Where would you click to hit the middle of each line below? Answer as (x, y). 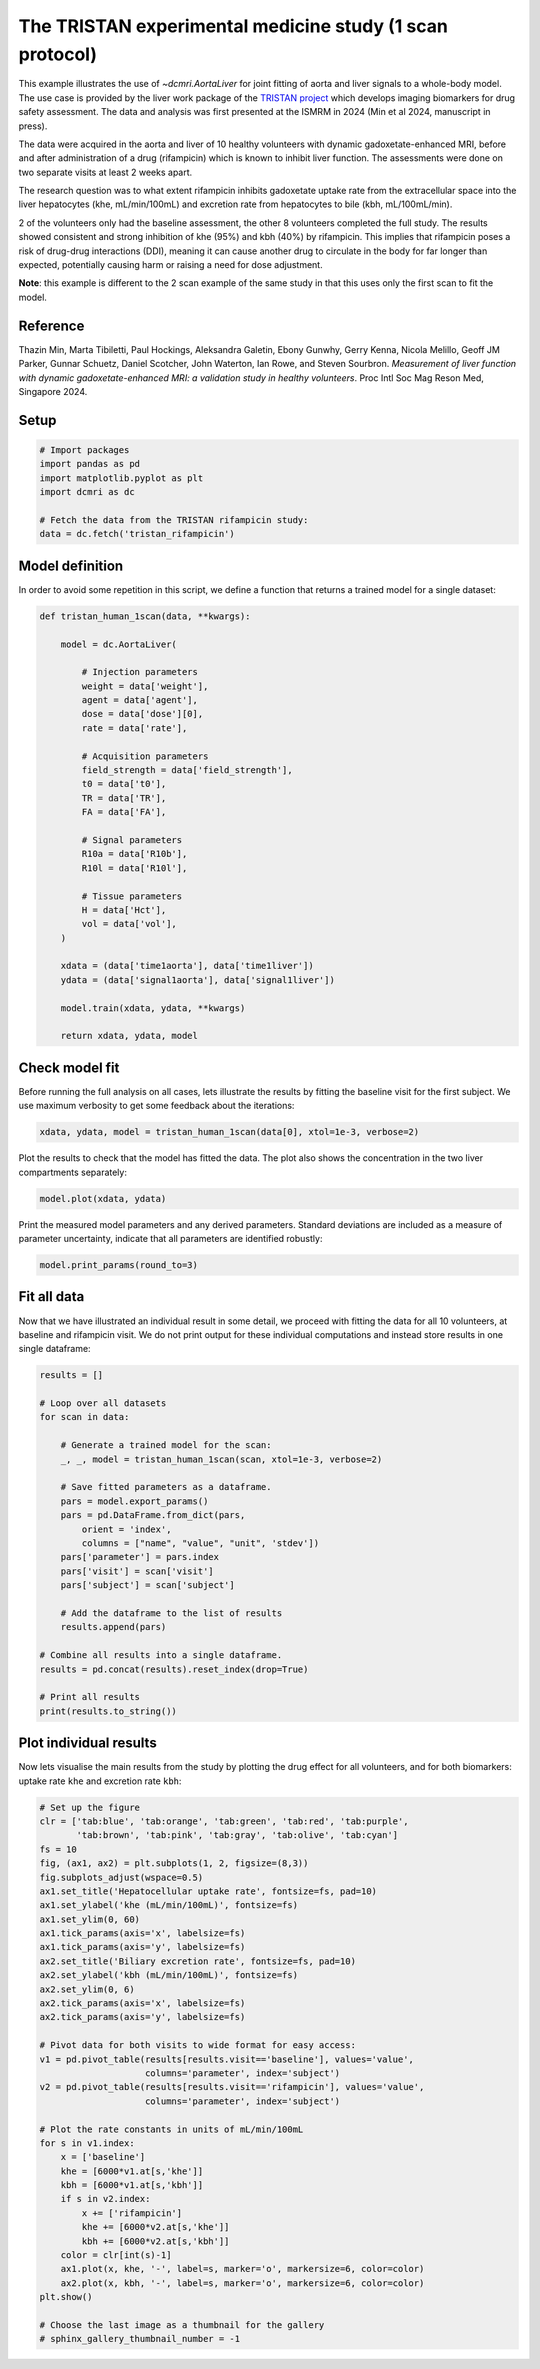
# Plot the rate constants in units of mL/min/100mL (171, 2129)
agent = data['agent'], (140, 700)
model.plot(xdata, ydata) (103, 1198)
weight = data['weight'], (145, 686)
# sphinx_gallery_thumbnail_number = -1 (139, 2339)
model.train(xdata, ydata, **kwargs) (153, 1008)
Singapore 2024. (53, 391)
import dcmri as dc (87, 492)
